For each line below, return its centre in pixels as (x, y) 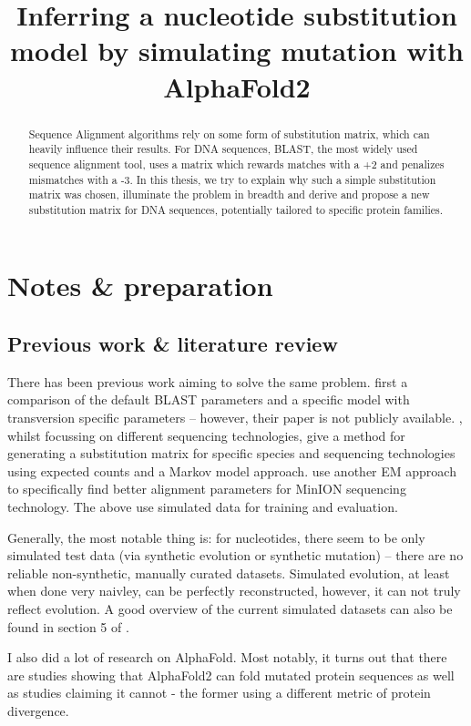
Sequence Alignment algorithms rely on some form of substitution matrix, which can (229, 133)
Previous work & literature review (173, 344)
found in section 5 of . (68, 626)
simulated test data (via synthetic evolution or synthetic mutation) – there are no (235, 555)
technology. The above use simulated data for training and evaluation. (203, 507)
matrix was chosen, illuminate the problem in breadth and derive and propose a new (229, 194)
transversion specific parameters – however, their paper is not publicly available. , (235, 418)
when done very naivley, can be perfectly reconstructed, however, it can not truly (234, 591)
